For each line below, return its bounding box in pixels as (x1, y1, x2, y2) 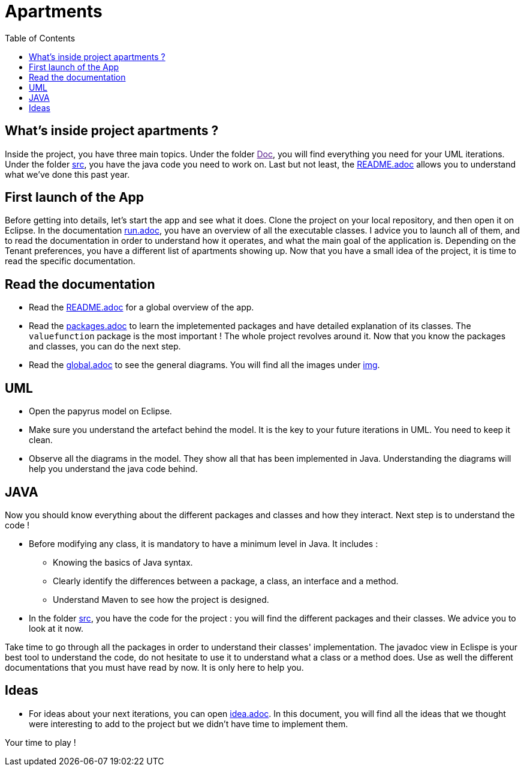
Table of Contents (5, 32, 76, 43)
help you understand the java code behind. (29, 464, 198, 474)
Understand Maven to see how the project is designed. (53, 594, 269, 605)
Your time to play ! (5, 737, 76, 748)
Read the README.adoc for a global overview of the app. (29, 302, 254, 313)
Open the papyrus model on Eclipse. (29, 406, 172, 417)
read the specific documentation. (5, 256, 135, 267)
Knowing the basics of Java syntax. (53, 557, 193, 567)
